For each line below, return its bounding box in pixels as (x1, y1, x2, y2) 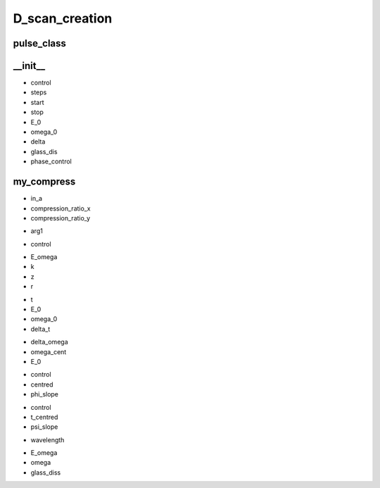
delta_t (30, 325, 51, 333)
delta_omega (30, 338, 68, 346)
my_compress (13, 176, 76, 188)
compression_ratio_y (30, 213, 91, 222)
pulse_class (13, 37, 67, 49)
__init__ (13, 60, 46, 72)
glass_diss (30, 468, 61, 477)
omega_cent (30, 347, 67, 356)
